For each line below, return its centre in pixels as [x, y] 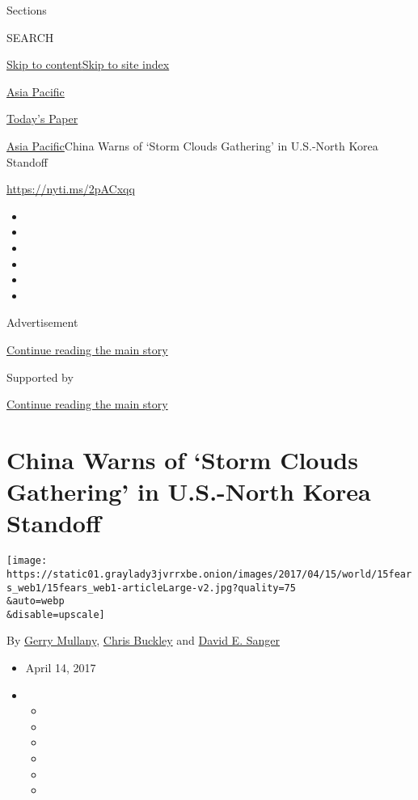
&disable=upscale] [56, 614]
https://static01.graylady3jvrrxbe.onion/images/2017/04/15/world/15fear [209, 574]
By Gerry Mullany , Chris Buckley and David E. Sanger [143, 640]
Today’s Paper [42, 119]
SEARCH [30, 37]
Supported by [40, 377]
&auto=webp [36, 601]
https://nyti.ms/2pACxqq [71, 189]
